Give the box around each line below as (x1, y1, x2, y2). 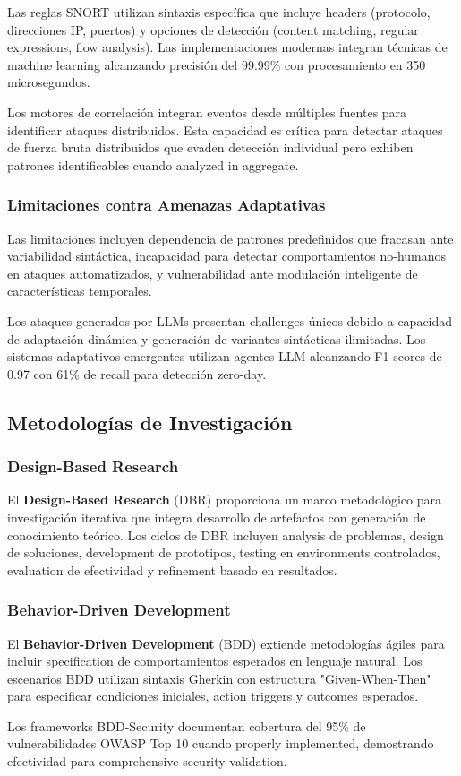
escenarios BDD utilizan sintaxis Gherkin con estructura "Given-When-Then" (7, 668, 431, 687)
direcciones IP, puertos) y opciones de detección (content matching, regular (7, 20, 419, 39)
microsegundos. (7, 73, 90, 91)
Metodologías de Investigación (7, 408, 293, 435)
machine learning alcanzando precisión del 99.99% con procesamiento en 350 (7, 55, 426, 73)
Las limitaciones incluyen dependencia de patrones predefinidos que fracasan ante (7, 228, 454, 247)
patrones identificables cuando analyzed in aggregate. (7, 155, 299, 174)
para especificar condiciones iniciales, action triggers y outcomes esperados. (7, 686, 419, 705)
